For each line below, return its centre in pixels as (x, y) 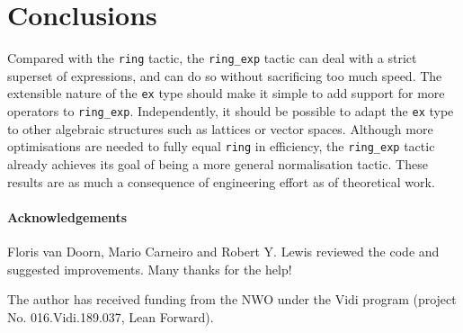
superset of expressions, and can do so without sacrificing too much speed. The (225, 75)
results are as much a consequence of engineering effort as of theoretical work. (221, 181)
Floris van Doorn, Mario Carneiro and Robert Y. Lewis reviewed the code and (223, 251)
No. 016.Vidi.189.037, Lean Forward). (111, 316)
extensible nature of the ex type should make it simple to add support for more (226, 93)
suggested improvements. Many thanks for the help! (150, 269)
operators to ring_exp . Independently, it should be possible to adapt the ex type (231, 111)
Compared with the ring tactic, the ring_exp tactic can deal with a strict (212, 58)
